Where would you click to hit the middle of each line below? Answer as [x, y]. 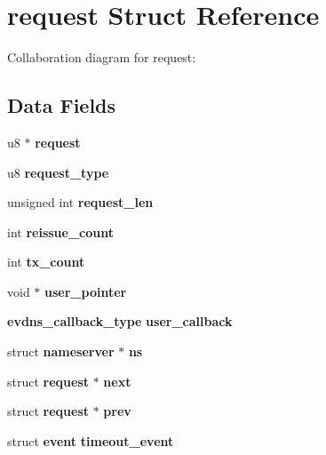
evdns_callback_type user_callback [120, 321]
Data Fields [62, 105]
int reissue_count [60, 231]
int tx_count [46, 262]
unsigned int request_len [80, 202]
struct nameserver [61, 351]
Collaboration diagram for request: [102, 57]
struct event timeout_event [91, 440]
